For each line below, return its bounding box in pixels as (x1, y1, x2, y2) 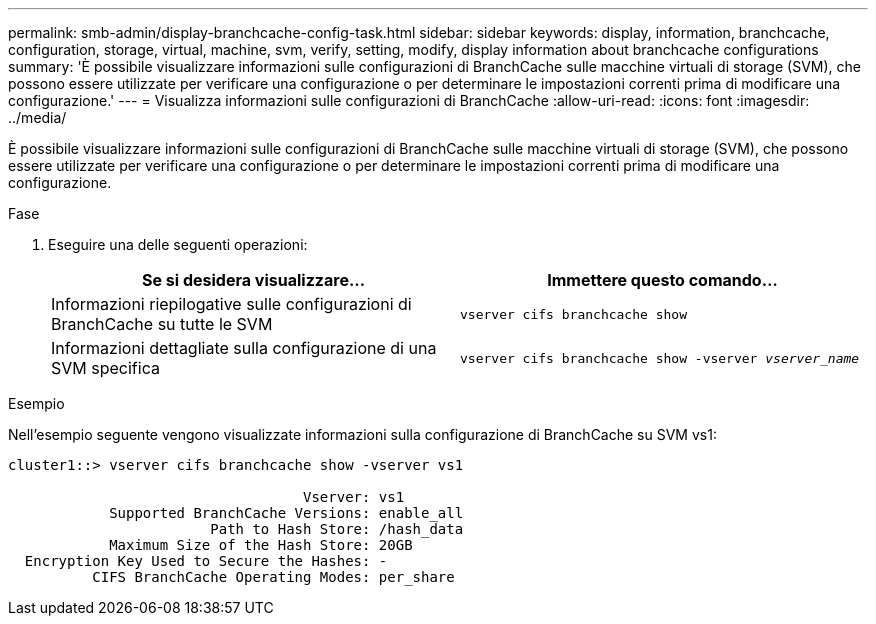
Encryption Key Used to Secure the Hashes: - (24, 553, 388, 569)
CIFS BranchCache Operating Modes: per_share (92, 569, 455, 585)
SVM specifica (51, 358, 160, 378)
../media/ (8, 109, 67, 126)
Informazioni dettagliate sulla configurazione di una (51, 338, 437, 358)
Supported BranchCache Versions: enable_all (109, 505, 464, 521)
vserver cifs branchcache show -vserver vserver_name (460, 350, 860, 366)
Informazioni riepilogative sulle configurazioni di (51, 294, 412, 314)
